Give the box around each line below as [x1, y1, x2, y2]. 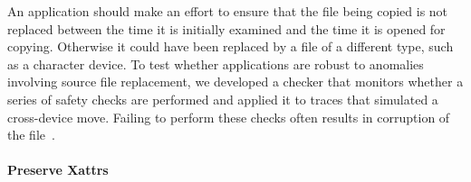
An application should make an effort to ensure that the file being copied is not [7, 2, 448, 20]
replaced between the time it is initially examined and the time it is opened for [7, 19, 446, 38]
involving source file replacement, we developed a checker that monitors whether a [7, 72, 464, 91]
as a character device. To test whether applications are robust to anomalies [7, 54, 424, 73]
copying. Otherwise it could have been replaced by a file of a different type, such [7, 37, 454, 56]
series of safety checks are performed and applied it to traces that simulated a [7, 89, 438, 108]
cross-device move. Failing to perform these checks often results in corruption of [7, 107, 450, 126]
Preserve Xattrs [7, 160, 109, 179]
